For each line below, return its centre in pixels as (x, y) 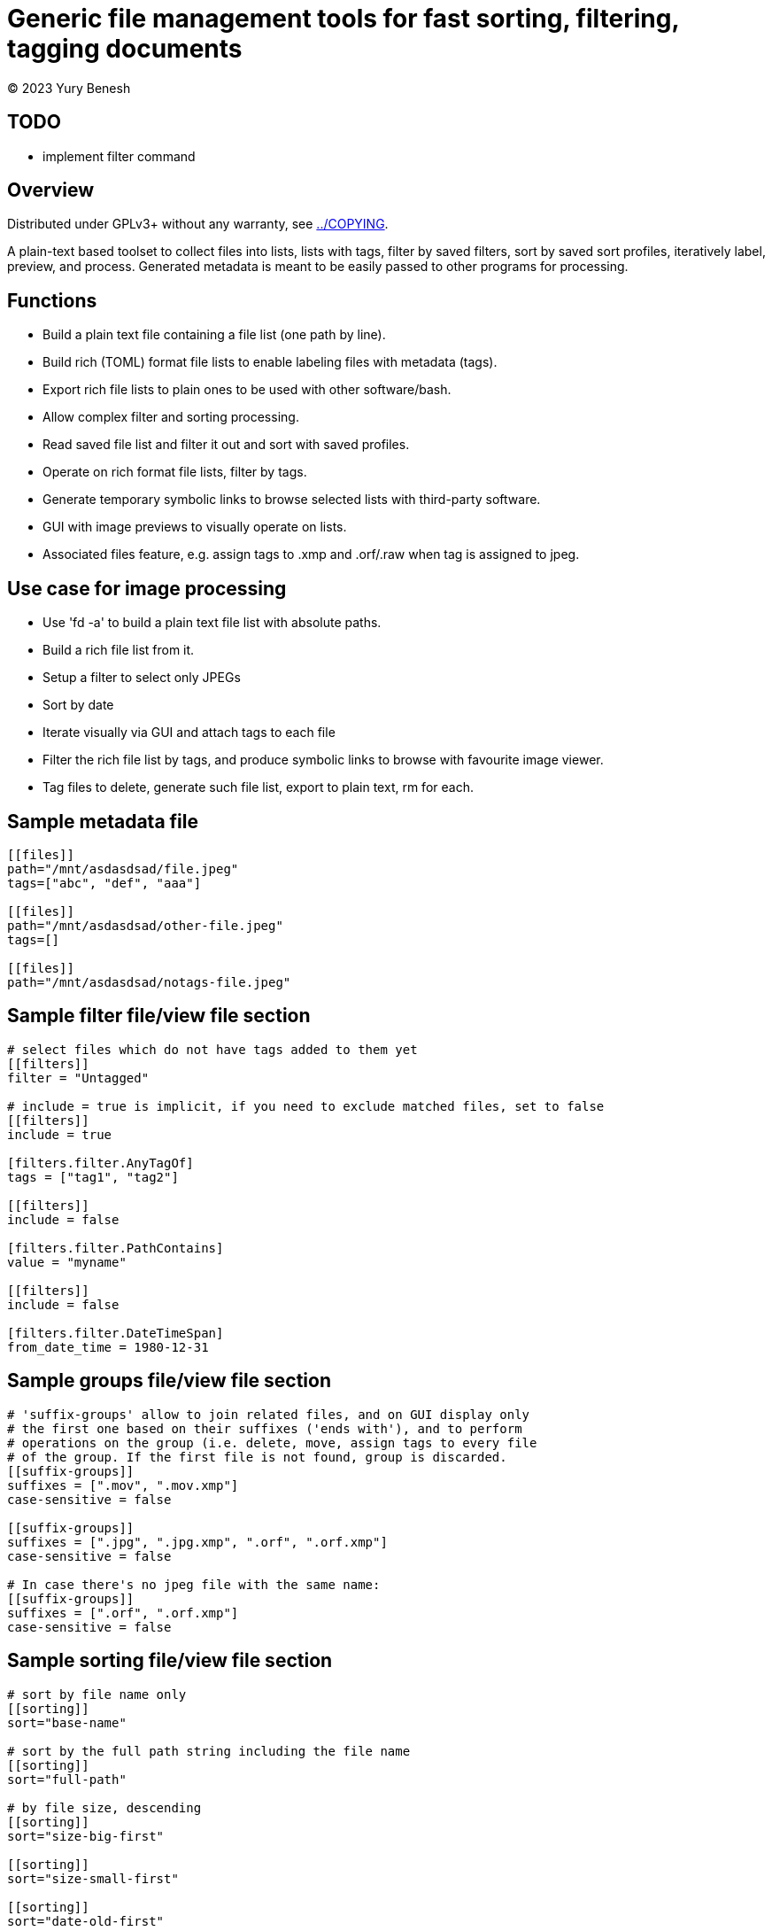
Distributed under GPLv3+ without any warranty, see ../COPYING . (198, 224)
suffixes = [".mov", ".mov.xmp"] (123, 1485)
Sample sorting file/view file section (170, 1661)
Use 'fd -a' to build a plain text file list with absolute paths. (212, 623)
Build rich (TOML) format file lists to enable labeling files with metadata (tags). (270, 362)
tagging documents (125, 49)
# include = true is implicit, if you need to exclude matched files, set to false (306, 1106)
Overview (51, 190)
